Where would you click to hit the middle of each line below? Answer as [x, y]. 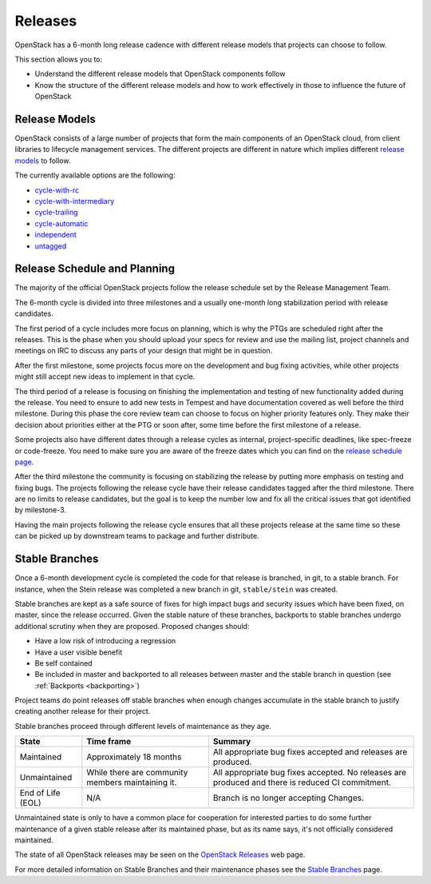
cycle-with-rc [57, 190]
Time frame [109, 742]
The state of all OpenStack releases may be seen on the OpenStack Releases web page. [160, 854]
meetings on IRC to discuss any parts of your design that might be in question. [144, 351]
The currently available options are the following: [95, 175]
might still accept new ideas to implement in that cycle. [105, 376]
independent [55, 235]
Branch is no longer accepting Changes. [289, 798]
